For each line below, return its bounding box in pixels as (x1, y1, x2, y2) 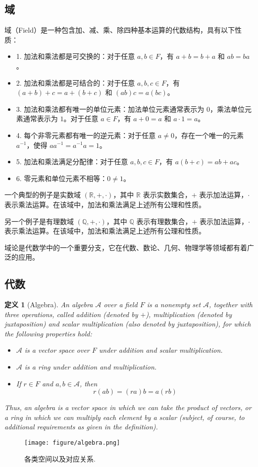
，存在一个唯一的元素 (174, 130, 244, 140)
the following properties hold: (4, 328, 92, 338)
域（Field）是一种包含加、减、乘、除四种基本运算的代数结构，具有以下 (4, 25, 235, 35)
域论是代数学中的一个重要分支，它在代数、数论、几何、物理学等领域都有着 (4, 242, 247, 252)
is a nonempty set (147, 299, 201, 310)
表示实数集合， (143, 189, 192, 200)
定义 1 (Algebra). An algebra (4, 299, 93, 310)
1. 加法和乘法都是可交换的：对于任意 (16, 51, 135, 61)
